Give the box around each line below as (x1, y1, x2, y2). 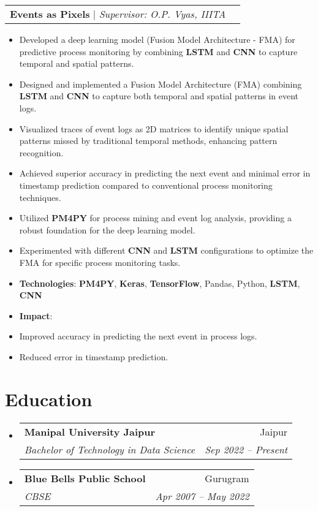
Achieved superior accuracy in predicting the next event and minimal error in (19, 167, 311, 180)
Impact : (19, 309, 53, 322)
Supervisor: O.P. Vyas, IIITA (99, 7, 226, 21)
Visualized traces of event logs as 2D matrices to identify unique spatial (19, 122, 289, 135)
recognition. (19, 146, 64, 159)
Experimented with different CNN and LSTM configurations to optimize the (19, 244, 314, 257)
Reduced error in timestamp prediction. (19, 350, 168, 363)
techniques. (19, 191, 61, 203)
